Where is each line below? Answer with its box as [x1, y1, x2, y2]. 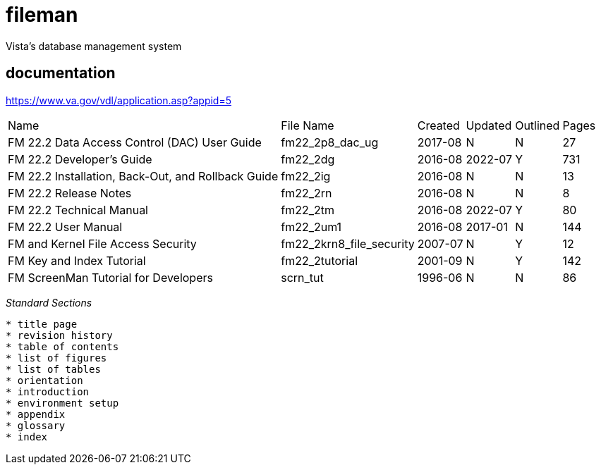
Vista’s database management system [6, 39, 182, 52]
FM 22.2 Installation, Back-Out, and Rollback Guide [8, 168, 279, 183]
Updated [466, 118, 512, 132]
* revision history [6, 329, 113, 341]
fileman [6, 3, 78, 27]
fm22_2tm [281, 202, 334, 217]
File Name [281, 118, 334, 132]
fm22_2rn [281, 185, 332, 200]
